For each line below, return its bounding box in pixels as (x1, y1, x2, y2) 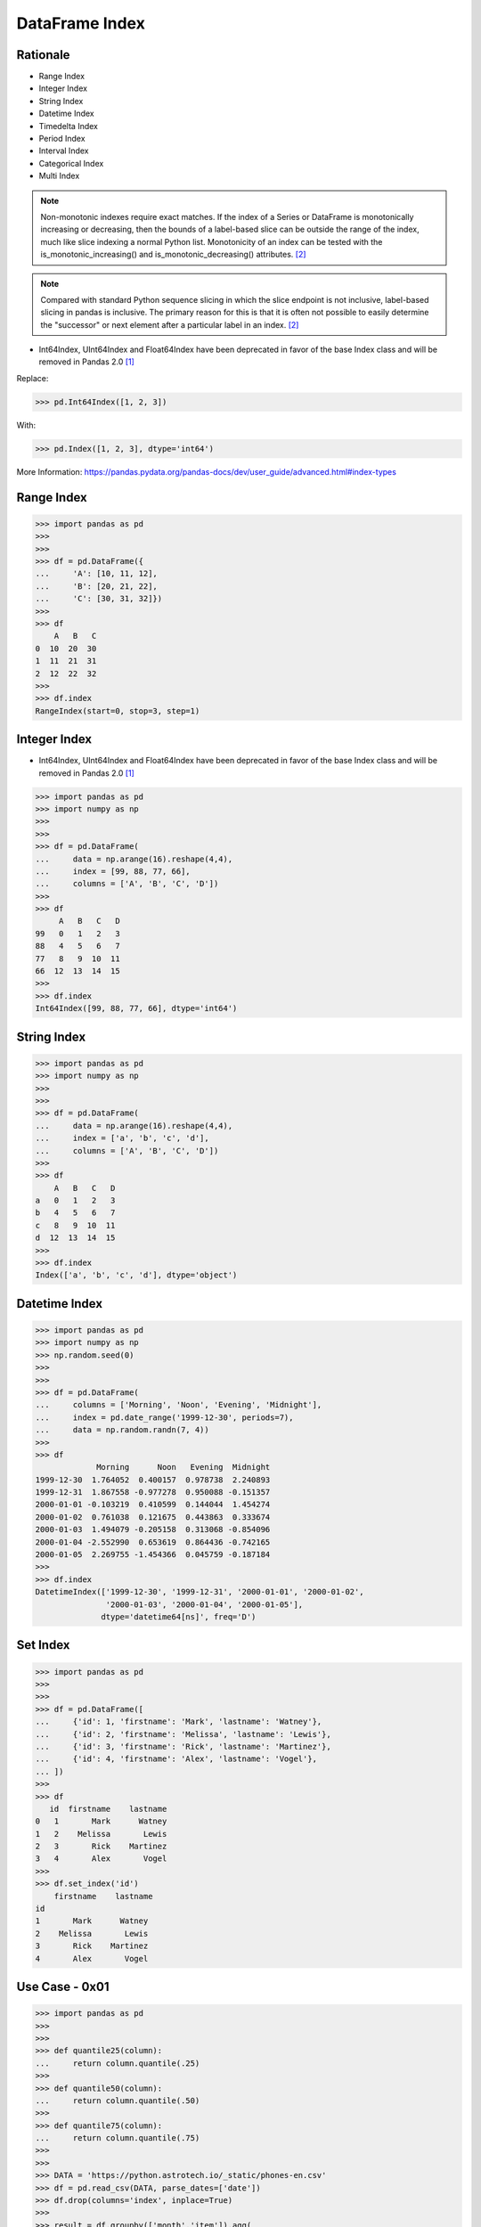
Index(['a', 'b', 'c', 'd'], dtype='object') (35, 1270, 238, 1280)
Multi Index (38, 170, 80, 182)
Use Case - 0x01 (16, 1978, 110, 1995)
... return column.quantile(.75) (35, 2133, 200, 2143)
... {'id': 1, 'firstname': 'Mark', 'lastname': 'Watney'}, (35, 1717, 322, 1727)
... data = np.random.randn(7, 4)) (35, 1425, 209, 1435)
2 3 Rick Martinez (35, 1841, 167, 1852)
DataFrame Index (16, 13, 146, 33)
